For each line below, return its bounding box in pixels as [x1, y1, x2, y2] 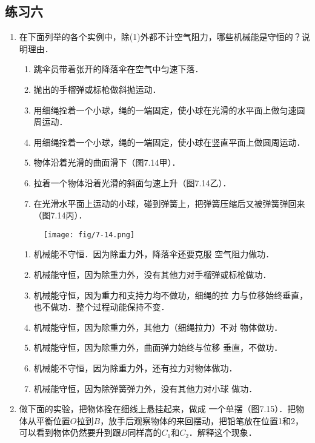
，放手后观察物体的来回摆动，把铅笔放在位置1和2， [100, 414, 304, 427]
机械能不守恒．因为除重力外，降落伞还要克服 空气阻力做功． [33, 248, 274, 260]
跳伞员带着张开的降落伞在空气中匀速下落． [33, 63, 204, 75]
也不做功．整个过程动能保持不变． [33, 300, 170, 313]
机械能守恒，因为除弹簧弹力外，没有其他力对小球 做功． [33, 382, 257, 394]
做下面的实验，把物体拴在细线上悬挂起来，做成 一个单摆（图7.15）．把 [19, 402, 296, 415]
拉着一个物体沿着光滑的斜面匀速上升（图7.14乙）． [33, 176, 231, 189]
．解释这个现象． [188, 426, 257, 439]
